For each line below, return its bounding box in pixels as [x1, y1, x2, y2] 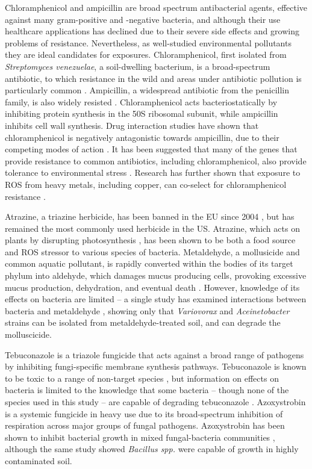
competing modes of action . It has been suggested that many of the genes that [5, 143, 298, 155]
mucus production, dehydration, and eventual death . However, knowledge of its [5, 281, 300, 293]
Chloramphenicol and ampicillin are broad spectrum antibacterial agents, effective [5, 1, 308, 13]
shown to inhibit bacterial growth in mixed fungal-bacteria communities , [5, 430, 275, 443]
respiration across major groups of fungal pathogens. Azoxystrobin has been [5, 419, 285, 432]
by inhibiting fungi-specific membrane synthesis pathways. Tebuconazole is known [5, 360, 307, 373]
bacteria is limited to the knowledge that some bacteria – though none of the [5, 384, 289, 396]
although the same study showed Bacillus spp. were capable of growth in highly [5, 443, 299, 455]
